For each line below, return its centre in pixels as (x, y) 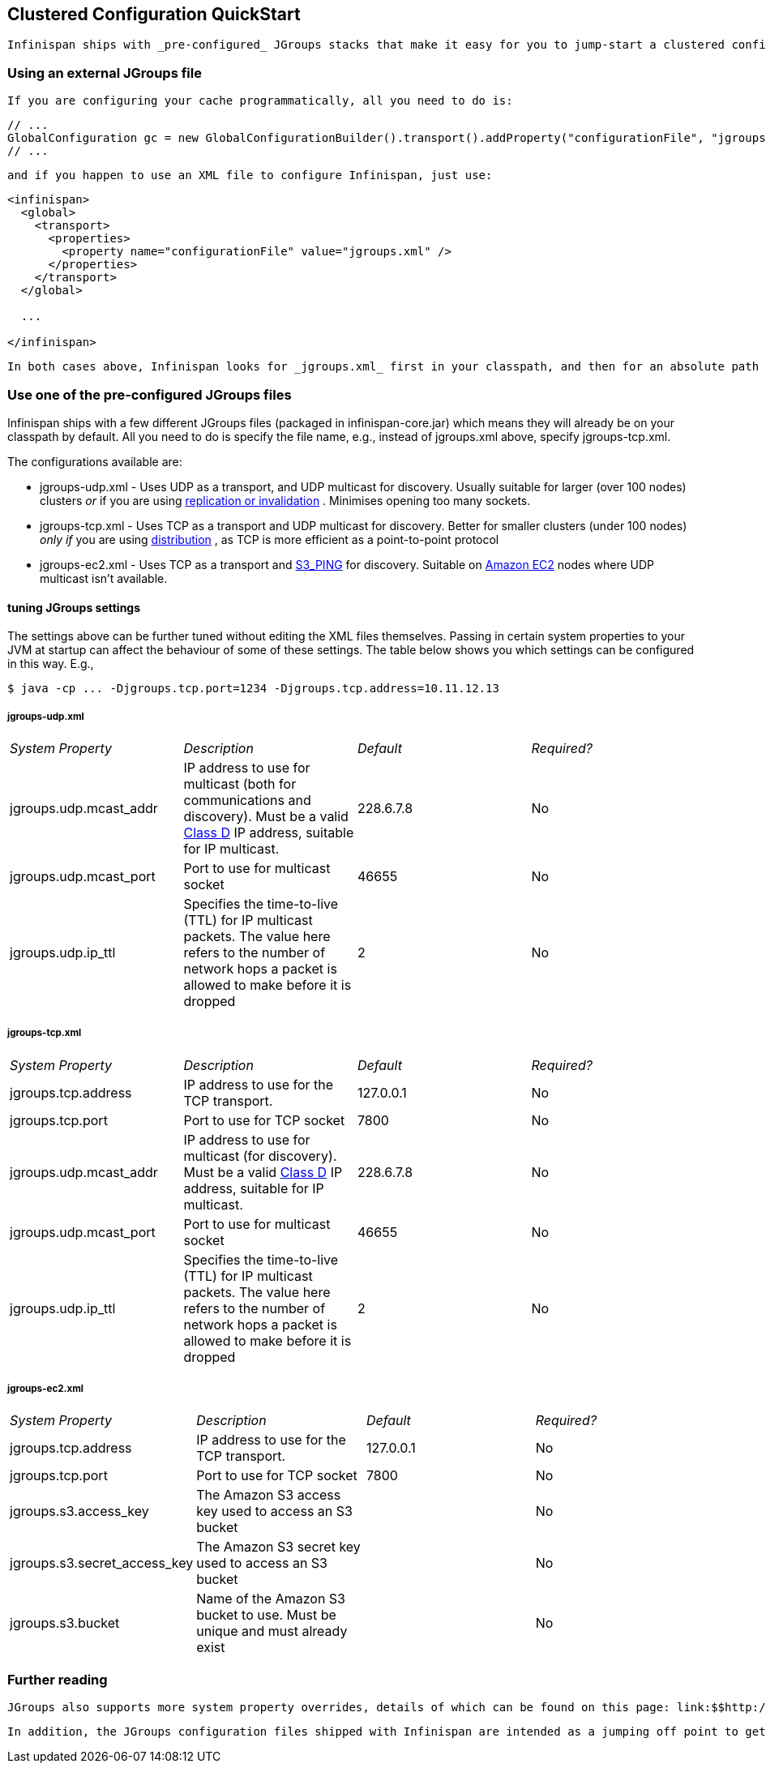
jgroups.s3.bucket (65, 1623)
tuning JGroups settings (74, 607)
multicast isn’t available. (104, 578)
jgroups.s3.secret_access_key (102, 1563)
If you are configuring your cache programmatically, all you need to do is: (260, 101)
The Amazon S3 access (269, 1495)
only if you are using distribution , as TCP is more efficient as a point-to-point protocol (270, 539)
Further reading (58, 1679)
